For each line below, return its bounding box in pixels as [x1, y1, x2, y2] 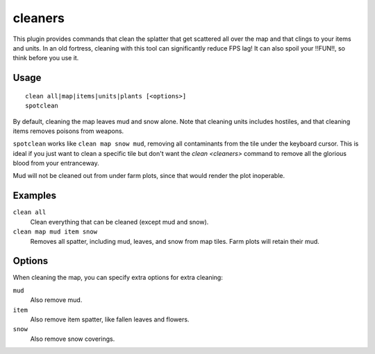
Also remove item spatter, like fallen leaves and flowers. [30, 315, 190, 324]
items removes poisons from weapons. [12, 127, 124, 135]
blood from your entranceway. [12, 159, 100, 168]
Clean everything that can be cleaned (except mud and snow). [30, 218, 209, 226]
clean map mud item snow [12, 228, 97, 236]
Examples [12, 190, 57, 202]
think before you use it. [12, 54, 79, 62]
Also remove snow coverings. [30, 335, 115, 343]
